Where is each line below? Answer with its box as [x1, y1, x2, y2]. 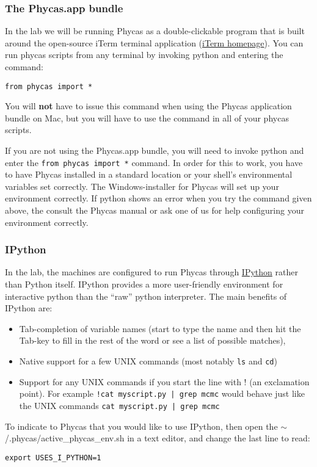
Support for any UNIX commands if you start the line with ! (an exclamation [19, 375, 310, 388]
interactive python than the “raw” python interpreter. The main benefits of [5, 289, 287, 302]
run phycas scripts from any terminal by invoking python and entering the [5, 48, 283, 61]
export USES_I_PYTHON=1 [5, 453, 101, 462]
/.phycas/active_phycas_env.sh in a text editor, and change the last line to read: [5, 432, 310, 444]
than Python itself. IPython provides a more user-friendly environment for [5, 278, 283, 291]
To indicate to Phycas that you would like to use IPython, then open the [5, 419, 278, 432]
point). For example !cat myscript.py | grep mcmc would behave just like [19, 387, 305, 400]
